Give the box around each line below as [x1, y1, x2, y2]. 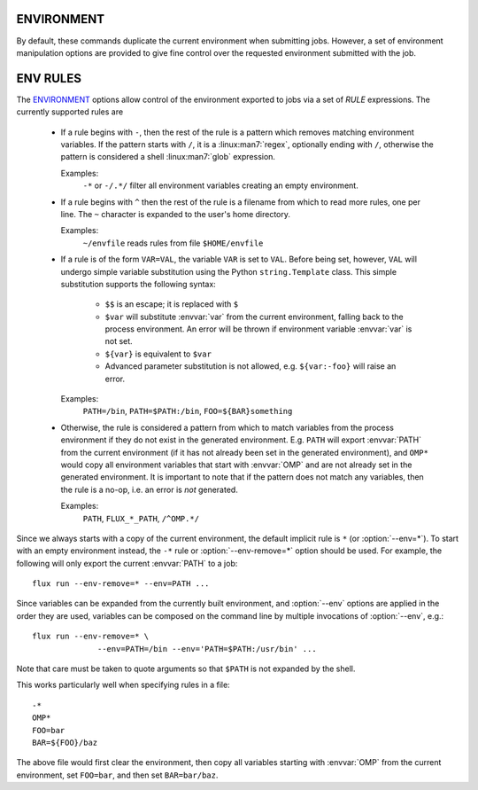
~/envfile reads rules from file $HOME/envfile [82, 238, 264, 248]
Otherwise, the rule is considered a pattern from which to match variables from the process [60, 422, 394, 433]
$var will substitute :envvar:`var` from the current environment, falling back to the [104, 311, 404, 322]
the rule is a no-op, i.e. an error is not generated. [60, 484, 238, 495]
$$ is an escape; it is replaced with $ [104, 299, 239, 309]
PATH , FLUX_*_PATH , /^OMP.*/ [82, 512, 199, 523]
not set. [104, 336, 133, 347]
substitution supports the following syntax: [60, 278, 216, 289]
